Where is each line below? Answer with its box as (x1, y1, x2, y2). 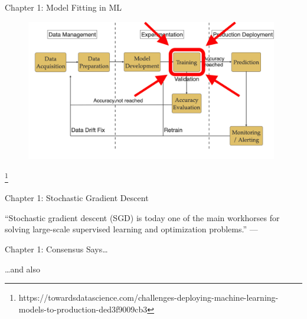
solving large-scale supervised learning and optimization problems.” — (5, 223, 258, 235)
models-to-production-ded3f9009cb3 (18, 302, 148, 315)
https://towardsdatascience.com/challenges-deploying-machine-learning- (18, 291, 279, 304)
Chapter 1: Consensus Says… (5, 242, 108, 255)
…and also (5, 262, 41, 275)
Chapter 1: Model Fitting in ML (5, 1, 122, 13)
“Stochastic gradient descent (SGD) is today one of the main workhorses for (5, 211, 280, 223)
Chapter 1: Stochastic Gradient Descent (5, 192, 149, 204)
